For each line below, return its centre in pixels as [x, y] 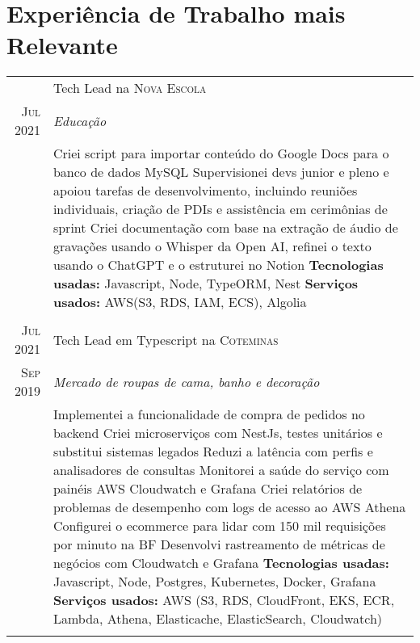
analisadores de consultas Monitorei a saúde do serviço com [221, 470]
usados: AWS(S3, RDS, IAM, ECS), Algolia [180, 302]
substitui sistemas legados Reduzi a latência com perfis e [213, 452]
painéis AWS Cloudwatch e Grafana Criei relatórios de [208, 489]
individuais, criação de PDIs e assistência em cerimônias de [220, 209]
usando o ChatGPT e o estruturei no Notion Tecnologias [218, 265]
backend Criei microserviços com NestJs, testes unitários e [218, 433]
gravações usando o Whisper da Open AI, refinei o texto [212, 246]
